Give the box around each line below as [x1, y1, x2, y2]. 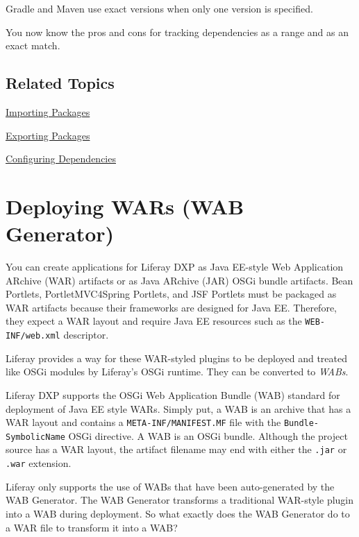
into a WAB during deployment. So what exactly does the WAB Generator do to [6, 506, 350, 520]
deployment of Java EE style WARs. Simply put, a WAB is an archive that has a [6, 401, 351, 416]
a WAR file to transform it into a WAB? [6, 520, 178, 534]
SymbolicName [6, 432, 65, 442]
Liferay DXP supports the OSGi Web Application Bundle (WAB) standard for [6, 387, 340, 402]
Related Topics [6, 72, 115, 94]
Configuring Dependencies [6, 151, 116, 166]
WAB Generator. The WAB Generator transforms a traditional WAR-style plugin [6, 493, 354, 507]
